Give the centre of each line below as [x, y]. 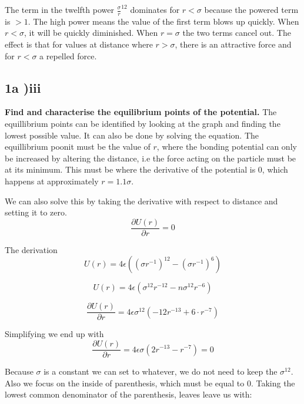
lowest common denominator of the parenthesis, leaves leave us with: [128, 394]
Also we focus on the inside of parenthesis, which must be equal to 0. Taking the [150, 383]
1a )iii [23, 87]
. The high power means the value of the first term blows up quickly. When [163, 21]
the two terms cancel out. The [237, 33]
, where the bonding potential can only [227, 147]
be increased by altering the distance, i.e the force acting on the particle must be [151, 158]
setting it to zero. [36, 212]
